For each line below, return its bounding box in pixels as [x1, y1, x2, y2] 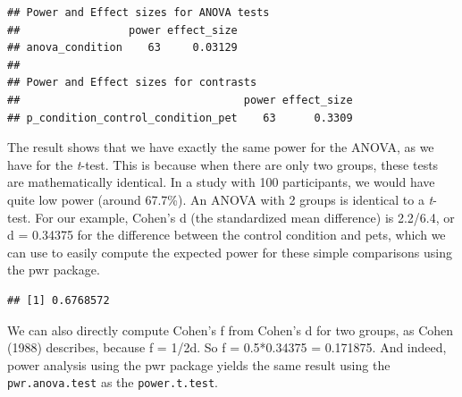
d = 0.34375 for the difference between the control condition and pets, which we [7, 225, 446, 244]
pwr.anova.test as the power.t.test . [7, 373, 218, 392]
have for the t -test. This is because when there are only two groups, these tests [7, 155, 439, 173]
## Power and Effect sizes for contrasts [7, 76, 257, 89]
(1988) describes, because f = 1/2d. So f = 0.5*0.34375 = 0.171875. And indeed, [7, 338, 447, 357]
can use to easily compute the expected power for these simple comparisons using [7, 242, 452, 261]
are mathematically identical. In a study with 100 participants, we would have [7, 173, 435, 191]
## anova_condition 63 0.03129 [7, 41, 238, 55]
